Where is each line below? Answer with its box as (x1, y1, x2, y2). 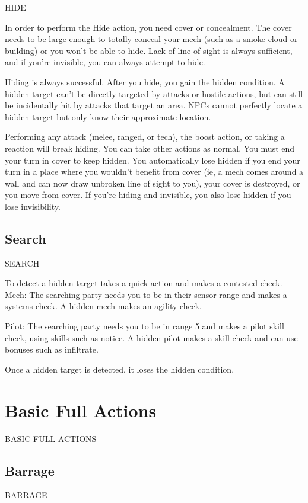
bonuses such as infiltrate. (5, 343, 99, 355)
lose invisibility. (5, 200, 61, 212)
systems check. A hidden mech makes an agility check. (5, 300, 202, 312)
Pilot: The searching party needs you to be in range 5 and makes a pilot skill (5, 320, 284, 332)
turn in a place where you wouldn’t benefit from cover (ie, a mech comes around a (5, 165, 304, 178)
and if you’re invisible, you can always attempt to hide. (5, 56, 205, 68)
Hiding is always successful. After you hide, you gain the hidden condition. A (5, 75, 285, 88)
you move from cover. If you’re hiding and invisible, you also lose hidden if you (5, 188, 291, 201)
